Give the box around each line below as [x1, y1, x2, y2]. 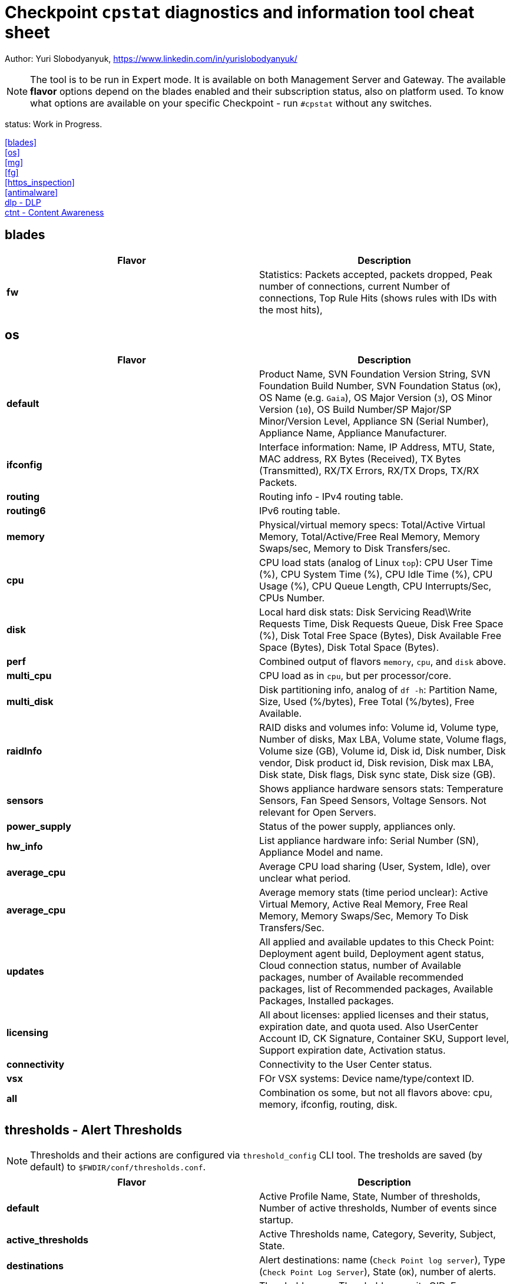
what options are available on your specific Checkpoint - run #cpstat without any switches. [30, 97, 432, 109]
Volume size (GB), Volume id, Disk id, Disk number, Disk [259, 745, 506, 757]
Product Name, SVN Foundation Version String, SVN [259, 368, 491, 380]
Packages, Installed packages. [259, 995, 394, 1007]
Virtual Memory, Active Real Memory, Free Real [259, 898, 468, 911]
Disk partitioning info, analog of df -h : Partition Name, [259, 684, 498, 696]
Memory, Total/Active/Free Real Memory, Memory [259, 531, 480, 543]
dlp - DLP [5, 197, 41, 207]
